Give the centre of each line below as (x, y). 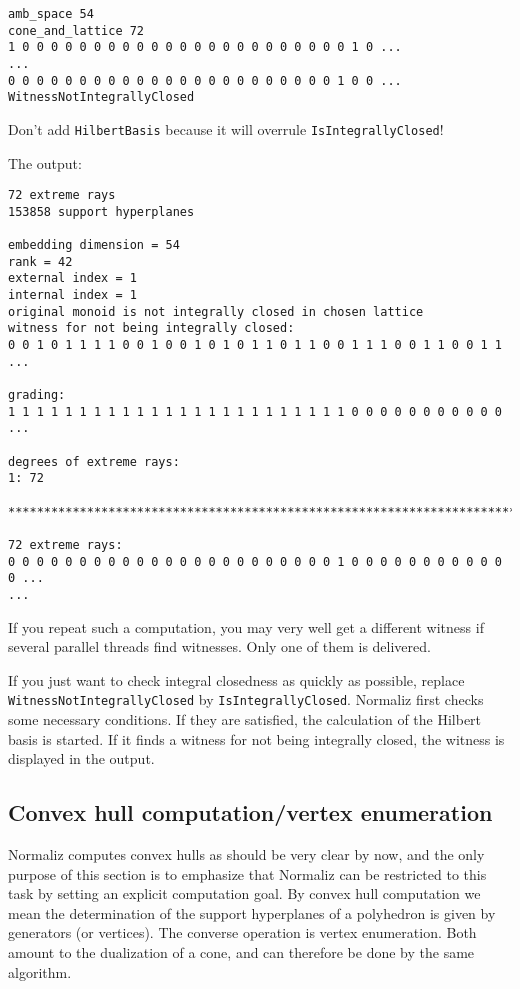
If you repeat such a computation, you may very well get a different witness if (246, 626)
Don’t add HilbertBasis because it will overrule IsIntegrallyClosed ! (226, 128)
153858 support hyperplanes (101, 211)
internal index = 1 (72, 295)
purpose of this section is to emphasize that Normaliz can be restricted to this (247, 873)
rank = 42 (40, 261)
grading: (37, 395)
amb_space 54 (51, 14)
